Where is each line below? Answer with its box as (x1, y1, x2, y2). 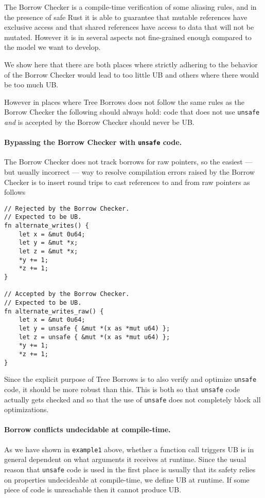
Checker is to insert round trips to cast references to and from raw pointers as (4, 176, 250, 187)
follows (4, 187, 26, 197)
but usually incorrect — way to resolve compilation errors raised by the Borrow (4, 167, 255, 177)
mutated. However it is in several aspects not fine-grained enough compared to (4, 31, 252, 42)
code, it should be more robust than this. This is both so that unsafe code (4, 383, 240, 394)
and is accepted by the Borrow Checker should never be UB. (4, 117, 195, 127)
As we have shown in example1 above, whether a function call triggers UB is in (4, 444, 254, 454)
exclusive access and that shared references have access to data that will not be (4, 22, 254, 32)
